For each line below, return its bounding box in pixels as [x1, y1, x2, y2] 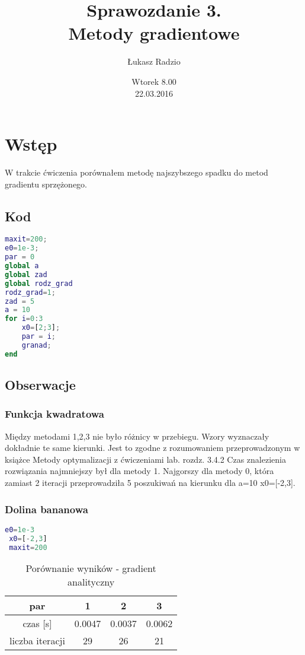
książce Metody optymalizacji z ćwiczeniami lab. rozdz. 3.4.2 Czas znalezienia [5, 453, 286, 465]
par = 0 [5, 253, 35, 262]
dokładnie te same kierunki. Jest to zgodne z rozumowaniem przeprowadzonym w [5, 441, 300, 454]
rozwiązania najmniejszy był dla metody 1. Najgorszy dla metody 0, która [5, 465, 274, 477]
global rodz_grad [5, 279, 73, 288]
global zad [5, 270, 47, 279]
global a [5, 262, 39, 271]
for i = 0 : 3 [5, 314, 43, 323]
